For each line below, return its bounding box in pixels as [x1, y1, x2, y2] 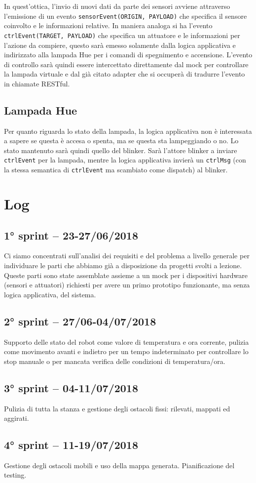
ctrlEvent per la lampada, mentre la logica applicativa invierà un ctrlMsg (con [4, 155, 246, 165]
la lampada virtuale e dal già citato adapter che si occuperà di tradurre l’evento [4, 69, 245, 79]
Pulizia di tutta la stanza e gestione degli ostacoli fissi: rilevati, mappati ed [4, 403, 230, 413]
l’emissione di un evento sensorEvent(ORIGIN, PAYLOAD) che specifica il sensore [4, 10, 247, 21]
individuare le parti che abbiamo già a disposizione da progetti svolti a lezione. [4, 260, 242, 270]
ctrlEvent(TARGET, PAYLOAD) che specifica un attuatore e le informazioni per [4, 30, 240, 40]
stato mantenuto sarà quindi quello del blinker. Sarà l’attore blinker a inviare [4, 145, 237, 155]
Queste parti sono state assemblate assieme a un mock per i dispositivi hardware [4, 270, 248, 280]
